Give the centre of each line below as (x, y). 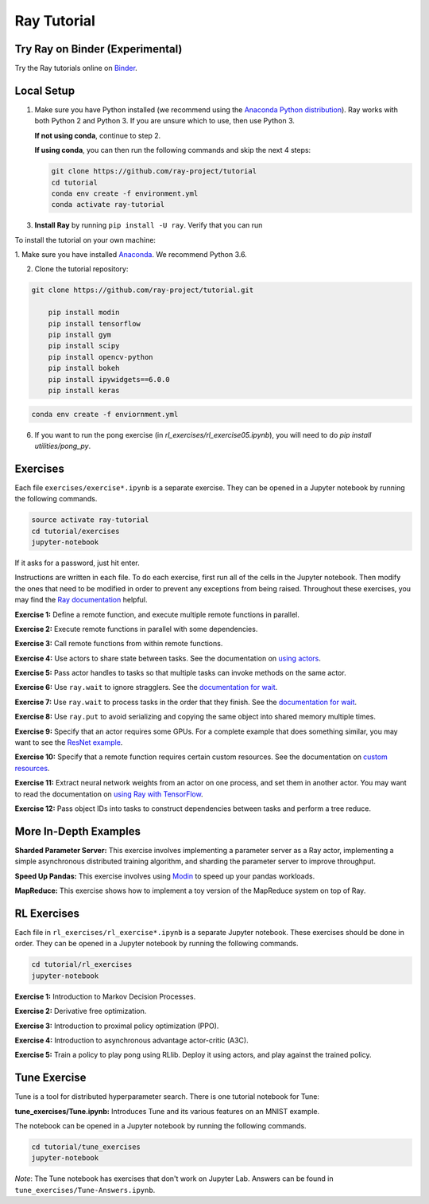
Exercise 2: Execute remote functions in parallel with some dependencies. (136, 629)
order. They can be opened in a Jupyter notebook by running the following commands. (157, 944)
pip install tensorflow (94, 323)
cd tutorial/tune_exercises (86, 1147)
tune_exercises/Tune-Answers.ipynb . (85, 1190)
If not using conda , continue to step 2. (98, 135)
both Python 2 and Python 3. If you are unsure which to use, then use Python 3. (165, 121)
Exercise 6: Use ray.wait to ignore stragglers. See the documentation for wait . (146, 688)
